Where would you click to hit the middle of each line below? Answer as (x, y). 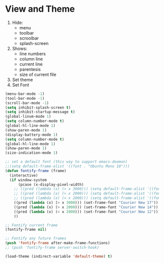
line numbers (32, 54)
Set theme (22, 80)
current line (31, 64)
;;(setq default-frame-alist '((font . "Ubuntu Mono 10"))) (68, 166)
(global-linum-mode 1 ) (28, 117)
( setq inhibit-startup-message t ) (40, 112)
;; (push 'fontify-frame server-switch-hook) (52, 248)
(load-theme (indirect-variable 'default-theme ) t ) (59, 256)
